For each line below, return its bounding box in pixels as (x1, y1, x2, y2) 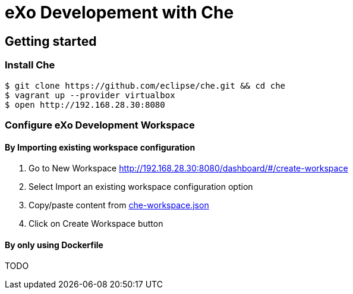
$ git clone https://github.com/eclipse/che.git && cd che (5, 80, 286, 90)
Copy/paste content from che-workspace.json (29, 200, 209, 211)
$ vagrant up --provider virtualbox (5, 90, 175, 100)
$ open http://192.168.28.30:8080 (5, 99, 165, 110)
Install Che (5, 59, 55, 71)
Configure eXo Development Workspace (5, 118, 195, 131)
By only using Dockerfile (5, 239, 103, 250)
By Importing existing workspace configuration (5, 142, 196, 152)
